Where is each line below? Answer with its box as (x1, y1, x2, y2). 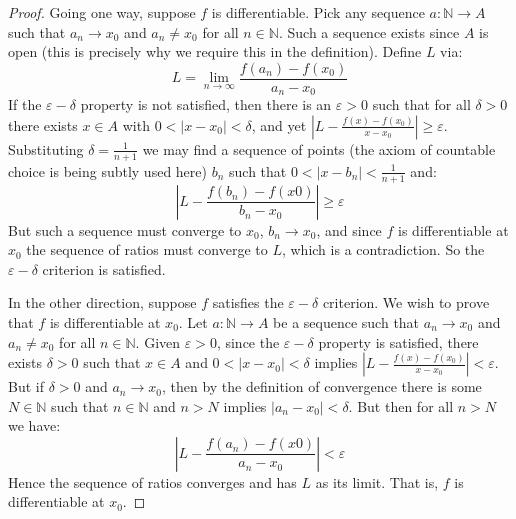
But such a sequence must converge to (8, 219, 242, 240)
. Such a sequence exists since (278, 21, 460, 42)
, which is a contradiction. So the (281, 239, 485, 260)
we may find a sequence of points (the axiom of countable (142, 138, 496, 159)
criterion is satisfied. (42, 258, 166, 279)
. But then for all (348, 395, 454, 416)
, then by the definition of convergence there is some (161, 376, 482, 397)
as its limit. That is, (315, 471, 439, 492)
